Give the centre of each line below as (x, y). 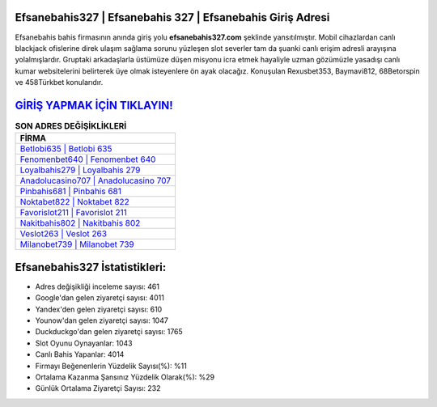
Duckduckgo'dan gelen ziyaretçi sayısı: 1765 (109, 332)
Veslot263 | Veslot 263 (64, 234)
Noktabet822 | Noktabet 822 (74, 202)
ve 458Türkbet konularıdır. (59, 83)
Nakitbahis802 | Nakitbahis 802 (80, 223)
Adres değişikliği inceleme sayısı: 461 (97, 286)
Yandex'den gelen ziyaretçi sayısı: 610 (99, 309)
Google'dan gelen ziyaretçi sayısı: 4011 (100, 298)
